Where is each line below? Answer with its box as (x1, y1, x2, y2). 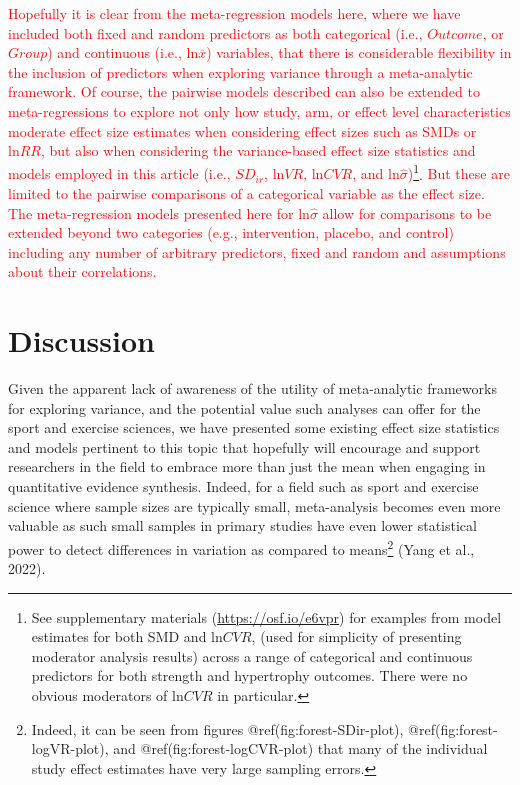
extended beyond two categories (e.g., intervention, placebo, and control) (8, 222, 454, 243)
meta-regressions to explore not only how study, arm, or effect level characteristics (8, 100, 511, 121)
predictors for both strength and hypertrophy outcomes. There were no (31, 665, 468, 686)
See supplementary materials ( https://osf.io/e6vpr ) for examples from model (31, 606, 502, 627)
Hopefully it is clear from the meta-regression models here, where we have (8, 3, 461, 23)
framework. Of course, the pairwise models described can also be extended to (8, 81, 480, 102)
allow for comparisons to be (322, 202, 492, 223)
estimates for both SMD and (31, 626, 207, 647)
